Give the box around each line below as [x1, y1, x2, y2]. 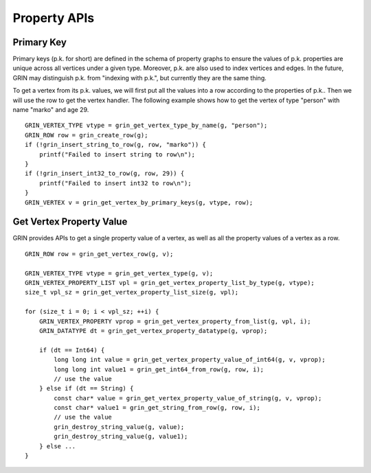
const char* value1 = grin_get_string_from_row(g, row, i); [54, 404, 260, 412]
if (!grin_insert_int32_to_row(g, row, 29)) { [25, 170, 185, 178]
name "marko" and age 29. [12, 106, 89, 114]
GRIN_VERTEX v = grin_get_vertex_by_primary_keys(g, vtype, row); [25, 198, 254, 206]
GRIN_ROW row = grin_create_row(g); [25, 131, 148, 139]
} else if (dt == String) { [38, 384, 134, 393]
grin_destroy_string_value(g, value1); [54, 432, 188, 441]
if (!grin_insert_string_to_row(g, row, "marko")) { [25, 141, 206, 149]
